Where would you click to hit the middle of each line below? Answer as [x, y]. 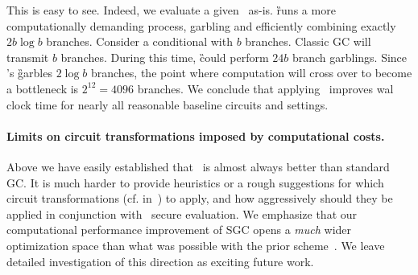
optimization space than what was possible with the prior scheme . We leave [196, 245]
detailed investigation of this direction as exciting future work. [160, 261]
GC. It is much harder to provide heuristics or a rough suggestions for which [195, 182]
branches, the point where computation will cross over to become [251, 73]
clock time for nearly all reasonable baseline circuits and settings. [168, 104]
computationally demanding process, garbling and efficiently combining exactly [201, 25]
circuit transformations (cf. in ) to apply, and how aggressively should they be [200, 198]
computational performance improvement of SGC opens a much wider [179, 230]
